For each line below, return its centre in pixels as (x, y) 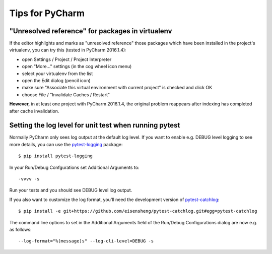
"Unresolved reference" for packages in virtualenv (91, 31)
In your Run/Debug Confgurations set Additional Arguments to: (74, 167)
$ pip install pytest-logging (56, 156)
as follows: (21, 230)
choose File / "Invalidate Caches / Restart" (66, 94)
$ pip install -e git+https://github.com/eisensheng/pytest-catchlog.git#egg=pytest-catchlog (138, 211)
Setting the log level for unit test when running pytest (95, 125)
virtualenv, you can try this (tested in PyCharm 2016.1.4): (68, 50)
